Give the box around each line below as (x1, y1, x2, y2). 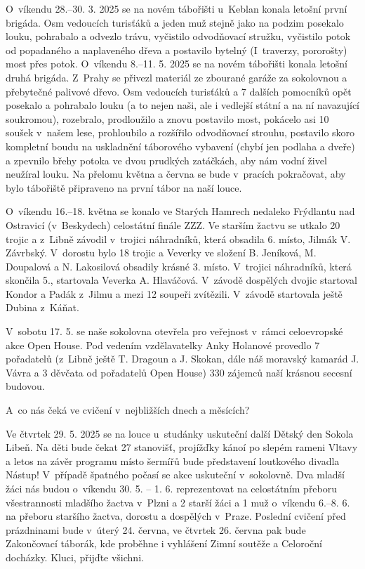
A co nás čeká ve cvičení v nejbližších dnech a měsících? (6, 403, 250, 417)
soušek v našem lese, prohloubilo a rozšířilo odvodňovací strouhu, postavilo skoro (6, 125, 355, 140)
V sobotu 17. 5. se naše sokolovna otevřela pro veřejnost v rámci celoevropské (6, 324, 343, 339)
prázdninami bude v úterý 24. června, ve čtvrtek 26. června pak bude (6, 522, 306, 537)
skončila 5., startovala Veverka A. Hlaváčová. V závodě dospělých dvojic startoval (6, 273, 357, 287)
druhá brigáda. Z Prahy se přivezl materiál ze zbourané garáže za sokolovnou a (6, 70, 347, 84)
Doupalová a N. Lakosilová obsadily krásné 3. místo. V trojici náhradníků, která (6, 259, 352, 273)
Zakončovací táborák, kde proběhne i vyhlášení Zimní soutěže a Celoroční (6, 536, 322, 551)
